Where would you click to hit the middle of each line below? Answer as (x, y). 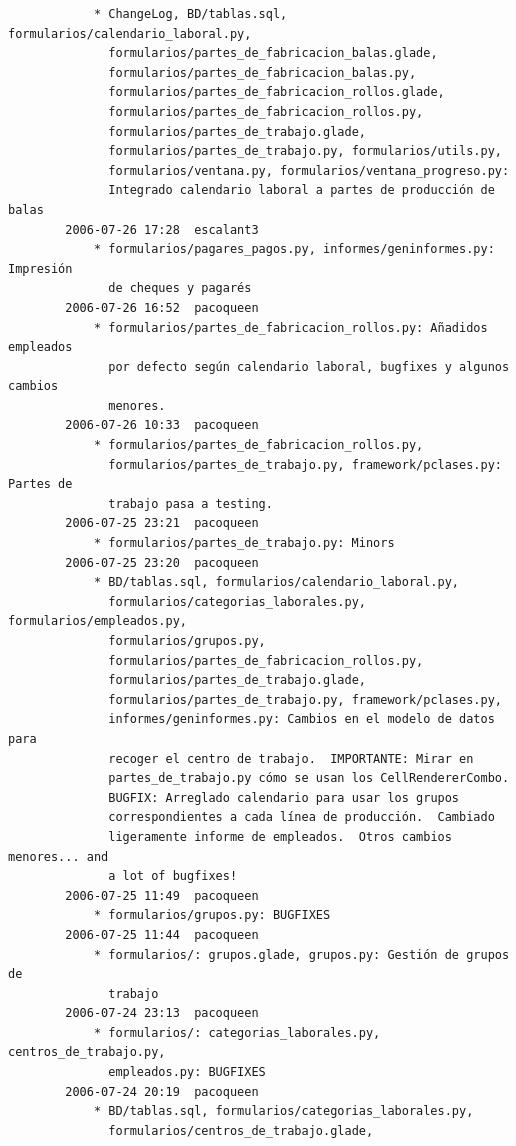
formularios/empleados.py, (97, 621)
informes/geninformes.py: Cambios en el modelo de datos (301, 719)
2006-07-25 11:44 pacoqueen (162, 934)
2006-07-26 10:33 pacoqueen (162, 425)
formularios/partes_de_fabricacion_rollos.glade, (276, 92)
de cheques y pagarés (180, 288)
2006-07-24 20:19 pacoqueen (162, 1091)
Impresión (40, 268)
